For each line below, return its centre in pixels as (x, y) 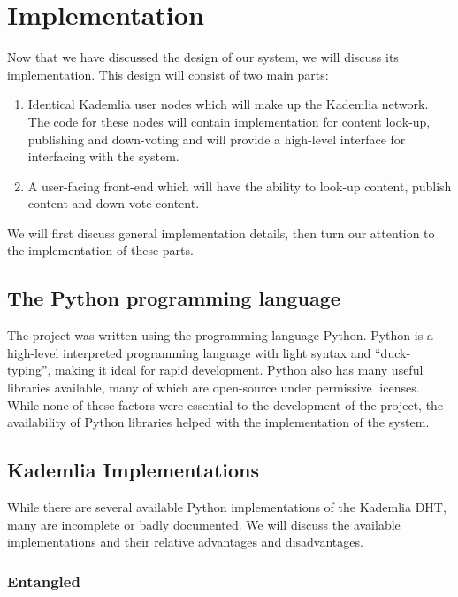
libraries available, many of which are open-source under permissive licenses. (214, 388)
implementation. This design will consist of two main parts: (168, 74)
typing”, (29, 370)
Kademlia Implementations (134, 470)
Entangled (44, 581)
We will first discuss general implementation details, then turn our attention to (221, 233)
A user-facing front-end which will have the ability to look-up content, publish (240, 186)
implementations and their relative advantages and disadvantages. (185, 542)
